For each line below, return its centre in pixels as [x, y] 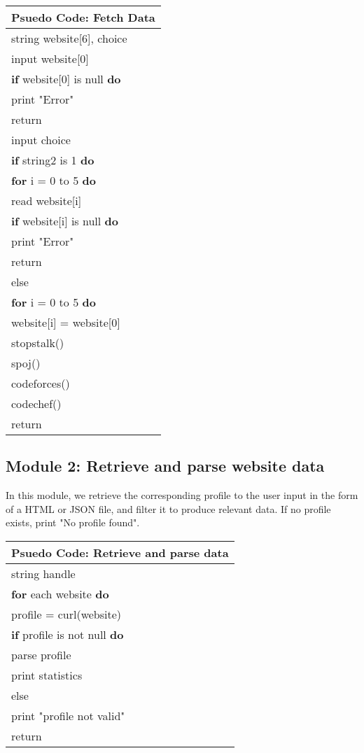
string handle [43, 573]
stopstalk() [38, 343]
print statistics [47, 675]
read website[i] [47, 200]
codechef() [36, 403]
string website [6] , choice [69, 38]
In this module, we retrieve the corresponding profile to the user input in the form [182, 495]
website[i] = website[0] [66, 322]
